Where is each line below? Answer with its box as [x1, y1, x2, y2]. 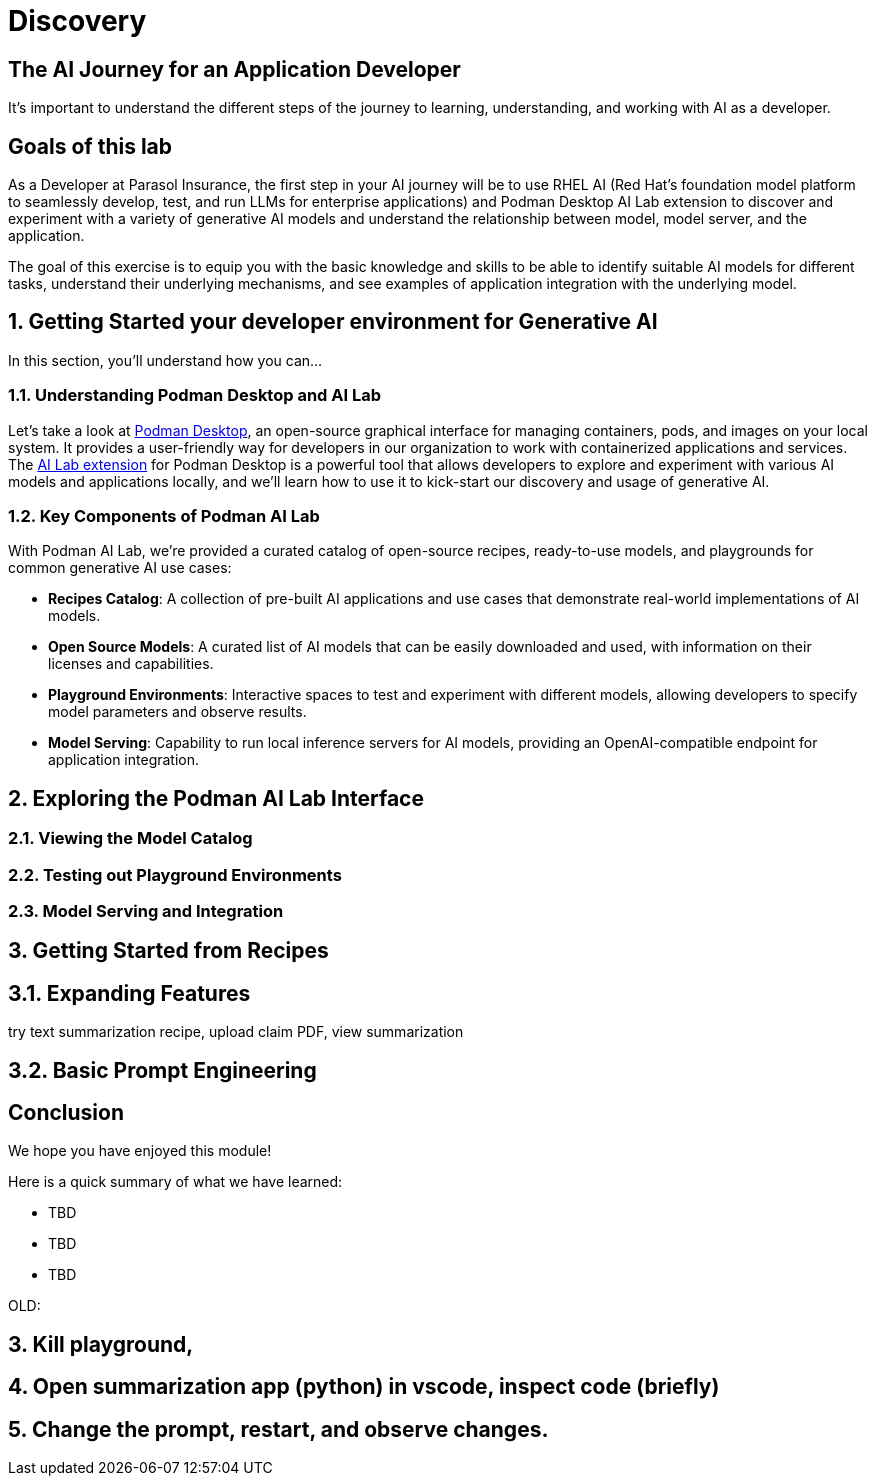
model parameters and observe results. [48, 703, 307, 721]
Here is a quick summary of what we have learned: [8, 1173, 343, 1191]
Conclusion [8, 1100, 125, 1126]
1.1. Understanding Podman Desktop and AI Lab [8, 385, 382, 406]
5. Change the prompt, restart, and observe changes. [8, 1416, 549, 1442]
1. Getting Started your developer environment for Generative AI [8, 309, 658, 335]
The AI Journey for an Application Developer [8, 56, 461, 82]
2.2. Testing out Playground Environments [8, 864, 342, 885]
